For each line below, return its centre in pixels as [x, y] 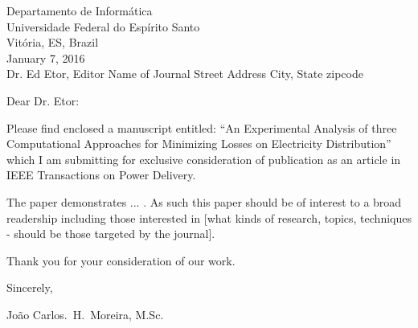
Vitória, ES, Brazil [53, 42]
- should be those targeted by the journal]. [111, 234]
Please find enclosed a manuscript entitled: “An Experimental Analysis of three [202, 127]
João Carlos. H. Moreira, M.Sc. [85, 314]
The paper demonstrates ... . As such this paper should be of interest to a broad [204, 201]
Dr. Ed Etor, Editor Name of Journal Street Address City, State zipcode [185, 74]
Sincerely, [30, 287]
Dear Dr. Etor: [43, 100]
